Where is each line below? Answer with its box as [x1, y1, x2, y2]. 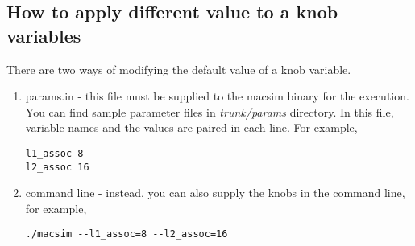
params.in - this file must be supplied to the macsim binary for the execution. [25, 88, 409, 105]
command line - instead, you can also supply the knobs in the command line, [25, 184, 405, 201]
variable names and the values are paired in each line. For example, [25, 119, 358, 136]
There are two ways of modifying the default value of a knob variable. [6, 60, 351, 77]
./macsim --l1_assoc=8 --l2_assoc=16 [25, 228, 228, 240]
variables [6, 23, 81, 47]
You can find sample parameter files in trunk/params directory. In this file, [25, 103, 394, 120]
